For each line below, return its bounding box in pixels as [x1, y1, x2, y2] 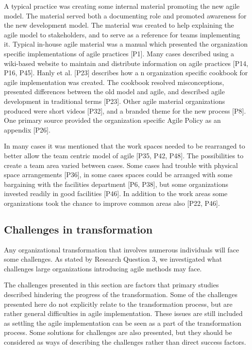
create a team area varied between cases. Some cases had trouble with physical [4, 160, 238, 170]
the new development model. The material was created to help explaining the [4, 20, 234, 30]
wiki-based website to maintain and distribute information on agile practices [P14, [4, 58, 249, 68]
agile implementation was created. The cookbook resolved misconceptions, [4, 77, 224, 87]
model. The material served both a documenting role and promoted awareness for [4, 10, 247, 20]
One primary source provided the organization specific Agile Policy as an [4, 115, 221, 125]
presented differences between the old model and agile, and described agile [4, 86, 225, 97]
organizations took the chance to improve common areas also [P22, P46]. [4, 198, 220, 208]
